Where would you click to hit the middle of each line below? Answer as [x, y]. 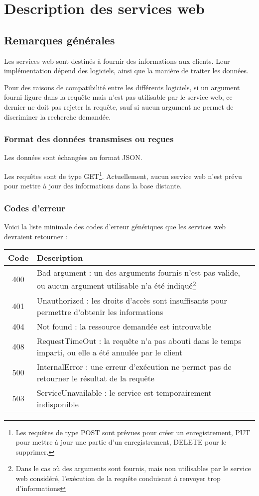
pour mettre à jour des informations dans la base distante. [93, 186]
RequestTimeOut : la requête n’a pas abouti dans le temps [139, 340]
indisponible [58, 404]
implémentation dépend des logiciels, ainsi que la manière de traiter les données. [126, 71]
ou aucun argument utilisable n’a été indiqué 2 [116, 285]
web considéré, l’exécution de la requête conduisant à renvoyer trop [118, 478]
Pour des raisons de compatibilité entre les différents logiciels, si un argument [122, 87]
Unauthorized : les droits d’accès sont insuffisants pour [132, 300]
